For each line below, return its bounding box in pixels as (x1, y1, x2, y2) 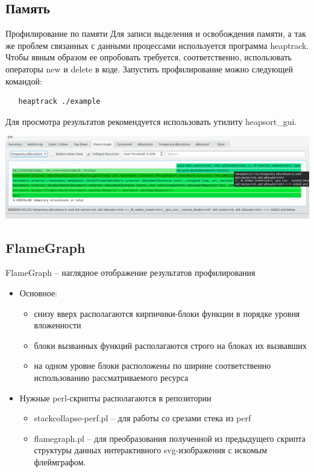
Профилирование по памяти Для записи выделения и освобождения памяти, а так (5, 27, 306, 40)
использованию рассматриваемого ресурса (34, 371, 189, 384)
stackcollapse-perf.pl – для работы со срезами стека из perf (34, 412, 251, 424)
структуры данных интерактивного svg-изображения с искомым (34, 444, 268, 456)
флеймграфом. (34, 456, 86, 468)
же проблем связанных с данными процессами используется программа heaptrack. (5, 39, 309, 51)
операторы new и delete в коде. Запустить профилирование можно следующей (5, 62, 293, 75)
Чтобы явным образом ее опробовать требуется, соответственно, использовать (5, 51, 292, 63)
